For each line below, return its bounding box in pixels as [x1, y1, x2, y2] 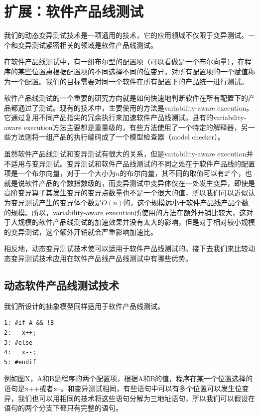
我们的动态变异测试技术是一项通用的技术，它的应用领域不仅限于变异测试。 [4, 30, 248, 40]
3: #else [4, 339, 33, 346]
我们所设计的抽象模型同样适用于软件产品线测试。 [4, 300, 164, 311]
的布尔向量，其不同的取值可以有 [120, 168, 225, 178]
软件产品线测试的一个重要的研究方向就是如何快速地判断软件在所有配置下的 [4, 93, 248, 103]
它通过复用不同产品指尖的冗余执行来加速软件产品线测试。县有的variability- [4, 112, 247, 123]
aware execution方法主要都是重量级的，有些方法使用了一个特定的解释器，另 [4, 122, 248, 132]
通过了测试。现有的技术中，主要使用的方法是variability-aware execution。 [17, 102, 254, 113]
